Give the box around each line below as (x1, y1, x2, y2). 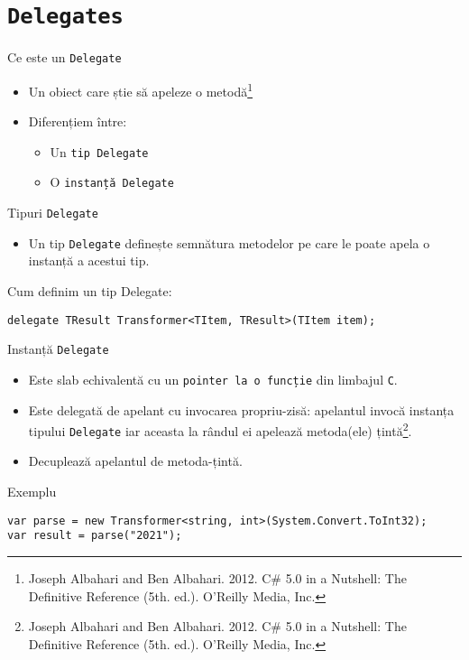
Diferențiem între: (28, 112, 127, 131)
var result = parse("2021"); (7, 529, 182, 543)
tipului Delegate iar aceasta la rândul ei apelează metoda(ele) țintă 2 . (28, 419, 412, 440)
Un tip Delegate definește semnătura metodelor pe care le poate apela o (28, 233, 430, 252)
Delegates (7, 4, 124, 30)
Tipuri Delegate (7, 203, 98, 222)
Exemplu (7, 482, 57, 501)
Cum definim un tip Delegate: (7, 281, 172, 300)
